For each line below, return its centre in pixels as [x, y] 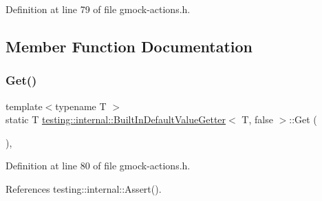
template [24, 106]
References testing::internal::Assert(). [84, 188]
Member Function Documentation [129, 46]
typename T [81, 106]
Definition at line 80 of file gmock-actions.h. [98, 166]
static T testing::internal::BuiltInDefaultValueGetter [116, 119]
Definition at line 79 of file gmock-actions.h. [98, 9]
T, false [257, 119]
